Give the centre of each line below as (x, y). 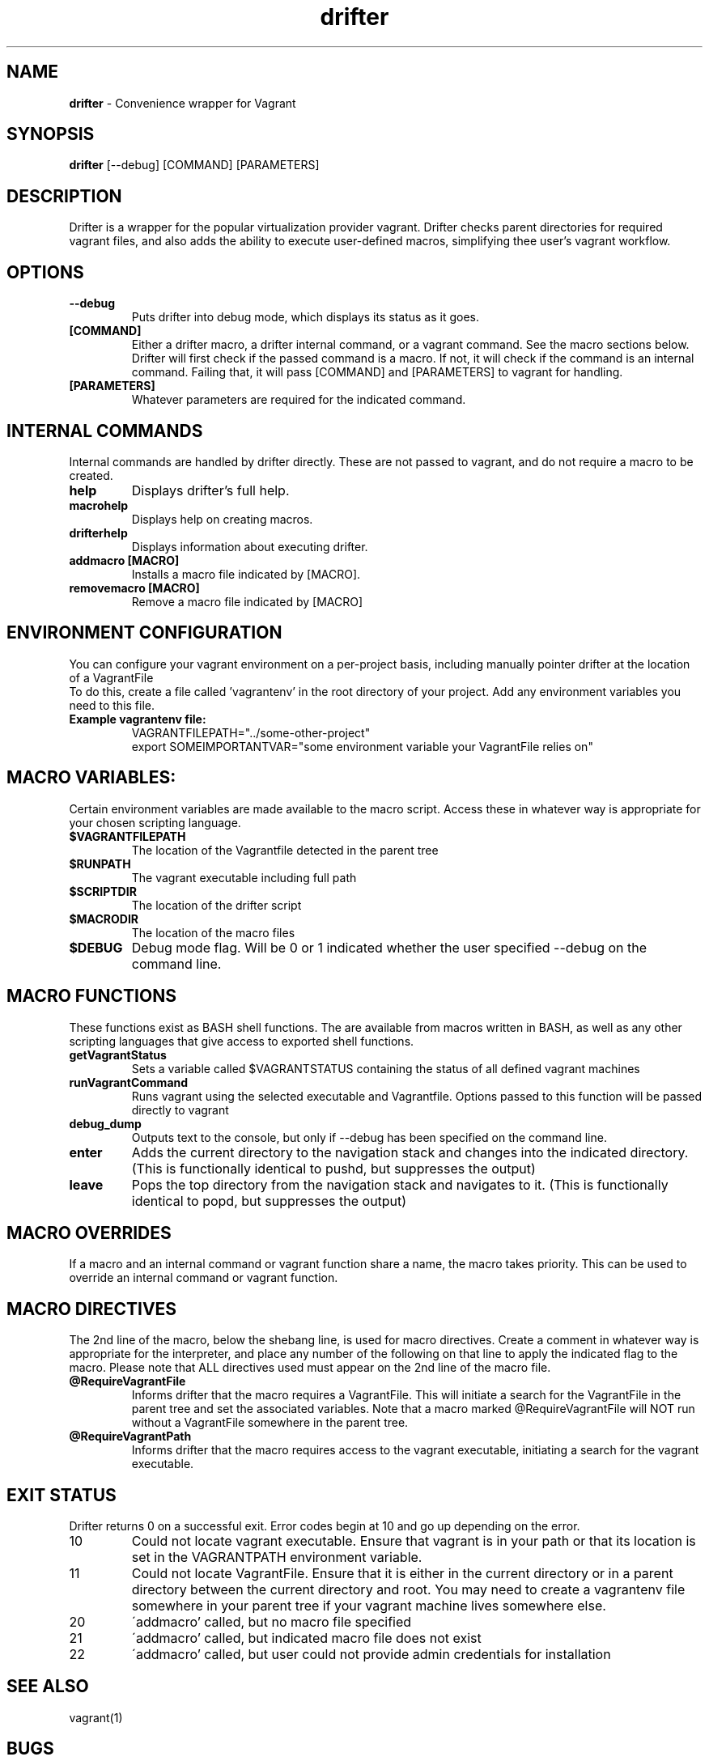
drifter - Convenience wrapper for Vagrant (183, 103)
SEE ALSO (48, 1687)
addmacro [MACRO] (124, 560)
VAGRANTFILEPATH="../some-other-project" (251, 732)
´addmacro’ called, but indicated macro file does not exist (306, 1638)
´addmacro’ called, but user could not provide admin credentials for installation (371, 1655)
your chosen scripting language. (155, 822)
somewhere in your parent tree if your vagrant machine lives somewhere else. (369, 1606)
